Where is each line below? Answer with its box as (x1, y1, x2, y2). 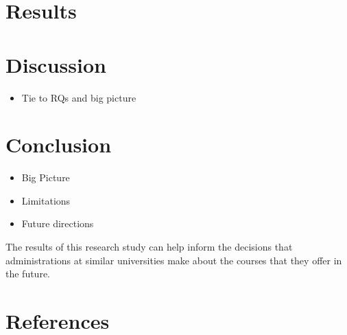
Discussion (5, 50, 106, 78)
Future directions (21, 216, 94, 231)
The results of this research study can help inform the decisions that (5, 240, 293, 253)
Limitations (21, 193, 71, 207)
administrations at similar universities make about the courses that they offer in (5, 253, 342, 267)
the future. (5, 266, 51, 281)
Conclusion (5, 130, 112, 159)
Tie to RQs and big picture (21, 90, 136, 104)
